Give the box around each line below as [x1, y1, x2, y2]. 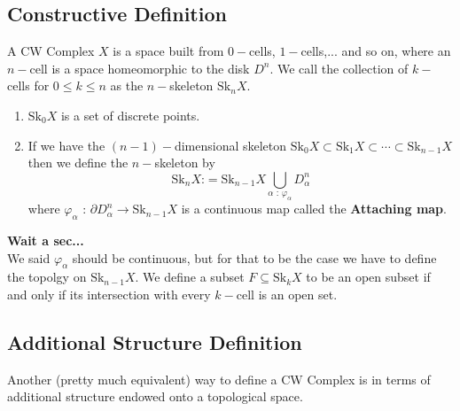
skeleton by [154, 153, 215, 172]
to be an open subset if [306, 268, 431, 286]
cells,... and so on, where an [300, 42, 451, 60]
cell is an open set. [236, 284, 338, 303]
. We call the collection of [269, 58, 409, 77]
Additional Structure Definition [7, 328, 302, 355]
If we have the [27, 136, 105, 154]
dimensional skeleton [174, 136, 287, 154]
